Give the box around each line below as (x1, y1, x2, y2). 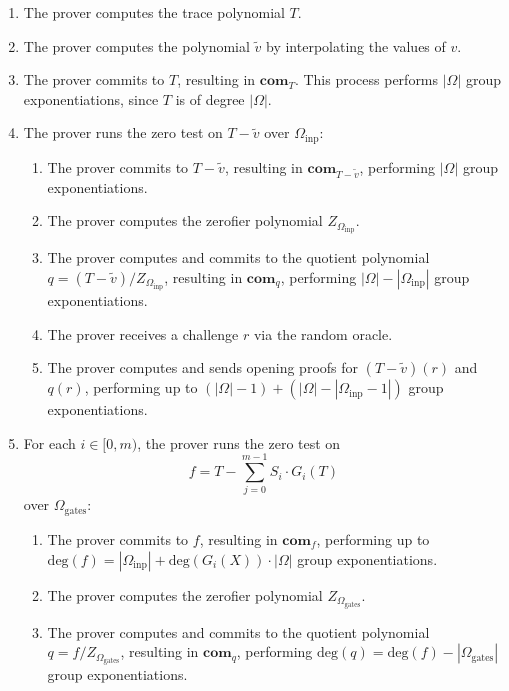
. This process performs (294, 69, 439, 90)
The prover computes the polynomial (23, 35, 250, 56)
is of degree (175, 88, 245, 109)
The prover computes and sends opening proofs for (47, 357, 359, 378)
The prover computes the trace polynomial (23, 2, 285, 22)
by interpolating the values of (266, 35, 446, 56)
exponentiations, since (23, 88, 159, 109)
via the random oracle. (253, 323, 393, 344)
